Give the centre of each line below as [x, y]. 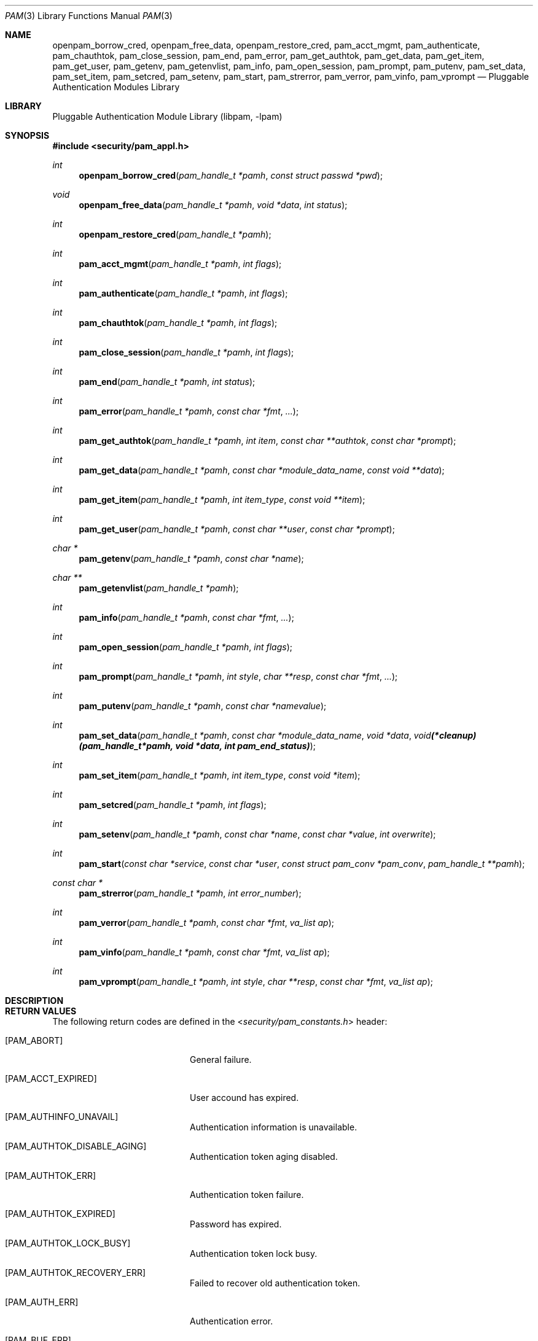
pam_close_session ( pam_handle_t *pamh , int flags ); [186, 352]
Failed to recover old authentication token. [275, 1283]
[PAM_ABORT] [34, 1040]
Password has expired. [236, 1224]
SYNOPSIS [27, 135]
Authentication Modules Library [116, 87]
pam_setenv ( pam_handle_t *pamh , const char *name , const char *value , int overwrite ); [257, 834]
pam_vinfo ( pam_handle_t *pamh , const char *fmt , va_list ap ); [204, 952]
